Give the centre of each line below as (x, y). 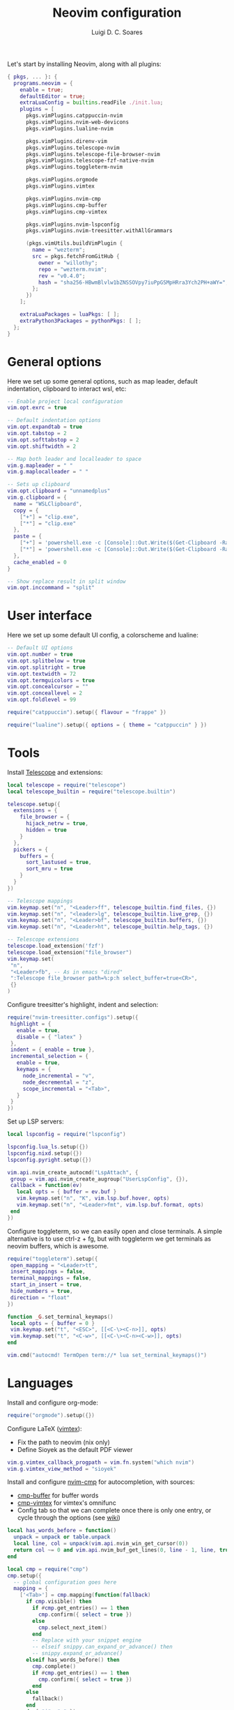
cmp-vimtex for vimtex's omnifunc (67, 1503)
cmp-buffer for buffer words (58, 1496)
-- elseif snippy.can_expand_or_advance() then (102, 1647)
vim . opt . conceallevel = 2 (45, 693)
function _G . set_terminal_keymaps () (60, 1317)
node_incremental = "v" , (59, 1075)
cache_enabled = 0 (40, 562)
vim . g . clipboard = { (37, 497)
